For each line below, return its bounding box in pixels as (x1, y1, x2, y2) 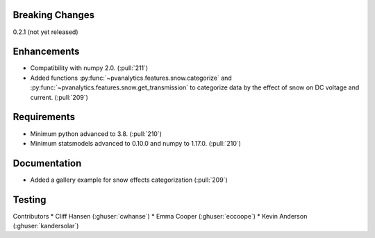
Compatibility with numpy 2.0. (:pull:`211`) (30, 64, 149, 72)
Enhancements (12, 46, 80, 58)
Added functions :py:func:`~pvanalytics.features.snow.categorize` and (30, 74, 232, 82)
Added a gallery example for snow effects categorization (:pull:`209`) (30, 176, 228, 184)
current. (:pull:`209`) (30, 93, 88, 101)
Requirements (12, 111, 76, 123)
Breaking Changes (12, 9, 95, 21)
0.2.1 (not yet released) (12, 28, 79, 36)
